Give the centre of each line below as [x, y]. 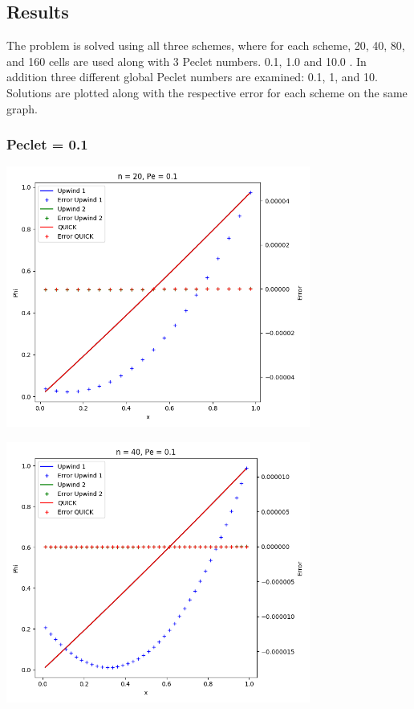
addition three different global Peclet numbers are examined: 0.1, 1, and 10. [192, 77]
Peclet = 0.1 [47, 144]
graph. [22, 108]
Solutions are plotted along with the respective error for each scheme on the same [207, 92]
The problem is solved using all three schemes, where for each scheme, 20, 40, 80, [206, 45]
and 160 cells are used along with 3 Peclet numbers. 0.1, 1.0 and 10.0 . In [187, 61]
